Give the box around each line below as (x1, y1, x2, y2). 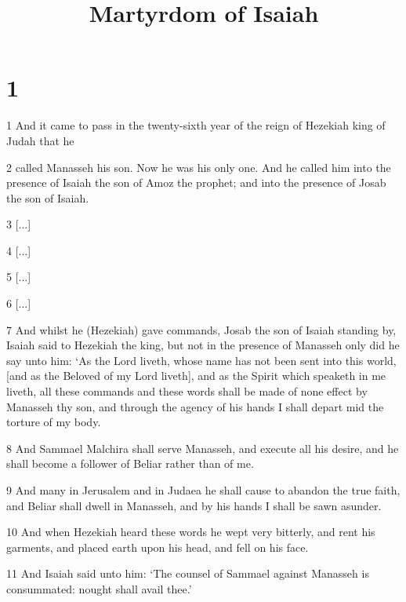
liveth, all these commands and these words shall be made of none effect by (6, 383, 368, 400)
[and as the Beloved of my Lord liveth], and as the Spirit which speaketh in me (6, 367, 386, 384)
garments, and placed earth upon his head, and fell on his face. (6, 538, 309, 555)
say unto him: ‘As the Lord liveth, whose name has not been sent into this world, (6, 352, 397, 368)
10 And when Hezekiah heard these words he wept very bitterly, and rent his (6, 524, 375, 540)
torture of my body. (6, 414, 101, 430)
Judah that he (6, 132, 74, 148)
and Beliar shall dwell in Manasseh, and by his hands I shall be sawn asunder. (6, 497, 382, 513)
